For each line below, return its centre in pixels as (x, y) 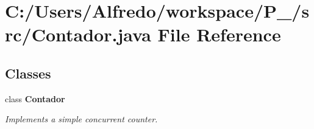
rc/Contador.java (78, 34)
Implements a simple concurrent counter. (81, 119)
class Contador (35, 98)
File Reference (219, 34)
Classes (28, 73)
